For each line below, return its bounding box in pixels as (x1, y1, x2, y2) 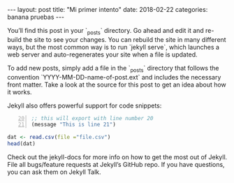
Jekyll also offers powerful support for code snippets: (7, 101, 162, 110)
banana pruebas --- (7, 13, 65, 21)
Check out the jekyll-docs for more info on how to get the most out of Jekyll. (7, 153, 228, 161)
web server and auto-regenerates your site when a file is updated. (7, 50, 198, 59)
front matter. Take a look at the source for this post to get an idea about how (7, 80, 227, 89)
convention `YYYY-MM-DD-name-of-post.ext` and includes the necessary (7, 73, 221, 81)
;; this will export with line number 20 (31, 115, 154, 122)
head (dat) (7, 140, 36, 147)
